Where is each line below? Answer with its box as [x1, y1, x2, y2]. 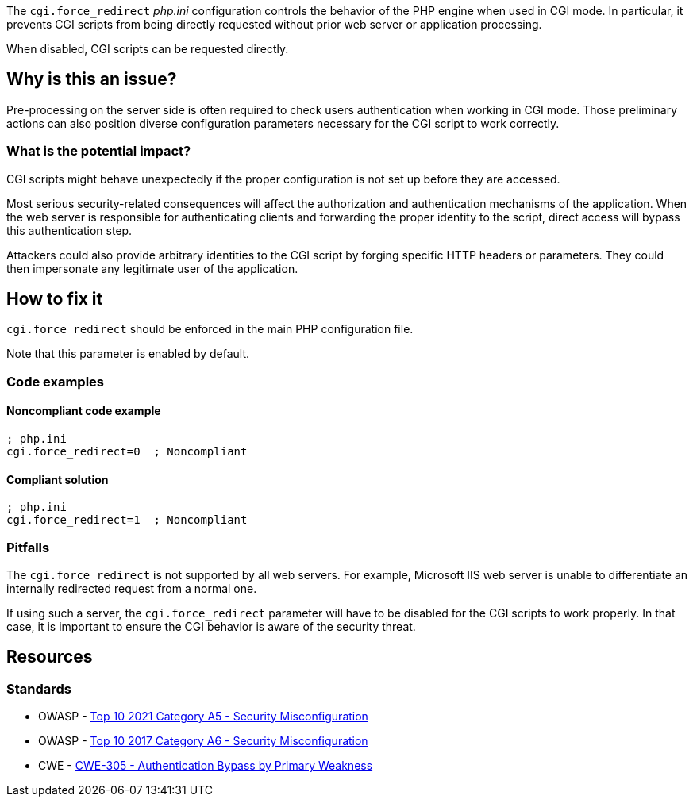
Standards [6, 680, 72, 697]
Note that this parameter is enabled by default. [6, 347, 250, 361]
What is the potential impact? [6, 143, 191, 159]
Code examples [6, 373, 105, 390]
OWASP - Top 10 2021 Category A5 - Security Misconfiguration [38, 709, 368, 724]
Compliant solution [6, 472, 109, 486]
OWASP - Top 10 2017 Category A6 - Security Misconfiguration [38, 734, 368, 748]
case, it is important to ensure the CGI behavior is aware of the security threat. [6, 620, 416, 633]
